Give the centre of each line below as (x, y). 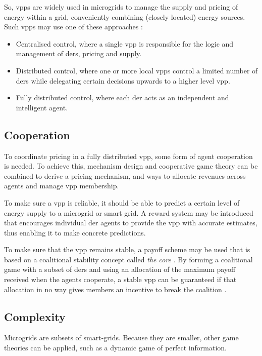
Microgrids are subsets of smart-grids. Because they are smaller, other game (121, 338)
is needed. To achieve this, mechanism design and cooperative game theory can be (131, 166)
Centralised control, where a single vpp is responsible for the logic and (125, 43)
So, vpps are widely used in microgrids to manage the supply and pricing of (121, 7)
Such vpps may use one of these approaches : (73, 27)
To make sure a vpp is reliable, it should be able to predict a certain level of (122, 202)
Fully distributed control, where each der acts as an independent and (122, 97)
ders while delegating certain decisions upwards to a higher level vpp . (123, 80)
